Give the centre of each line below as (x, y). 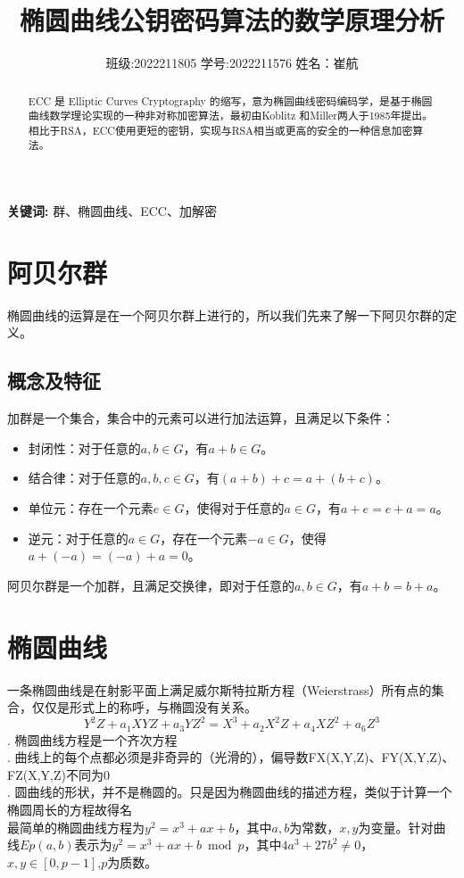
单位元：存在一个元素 (91, 508)
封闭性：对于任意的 (84, 447)
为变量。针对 (396, 827)
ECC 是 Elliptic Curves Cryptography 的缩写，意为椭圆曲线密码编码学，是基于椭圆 (230, 100)
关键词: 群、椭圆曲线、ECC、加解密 (112, 211)
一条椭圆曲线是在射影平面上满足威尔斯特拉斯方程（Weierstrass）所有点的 (220, 689)
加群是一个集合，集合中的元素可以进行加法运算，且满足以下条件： (201, 418)
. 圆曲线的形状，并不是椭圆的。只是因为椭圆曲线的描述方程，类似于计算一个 (230, 792)
